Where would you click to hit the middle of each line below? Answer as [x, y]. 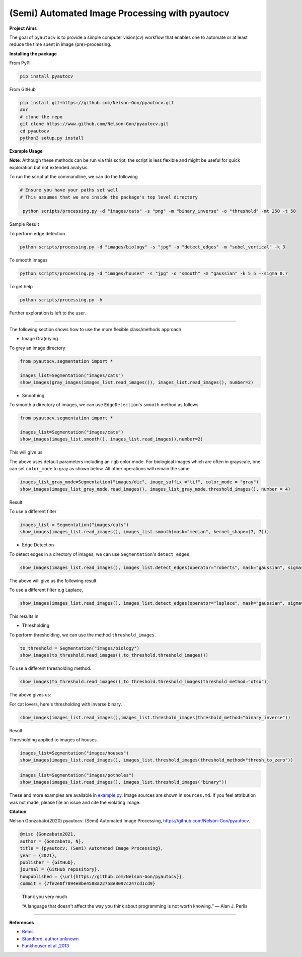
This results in [24, 616]
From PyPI [20, 63]
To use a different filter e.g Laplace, [46, 590]
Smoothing [33, 395]
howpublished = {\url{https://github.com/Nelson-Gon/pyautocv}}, [102, 876]
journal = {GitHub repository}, [60, 870]
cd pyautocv [35, 131]
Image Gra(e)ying [40, 339]
